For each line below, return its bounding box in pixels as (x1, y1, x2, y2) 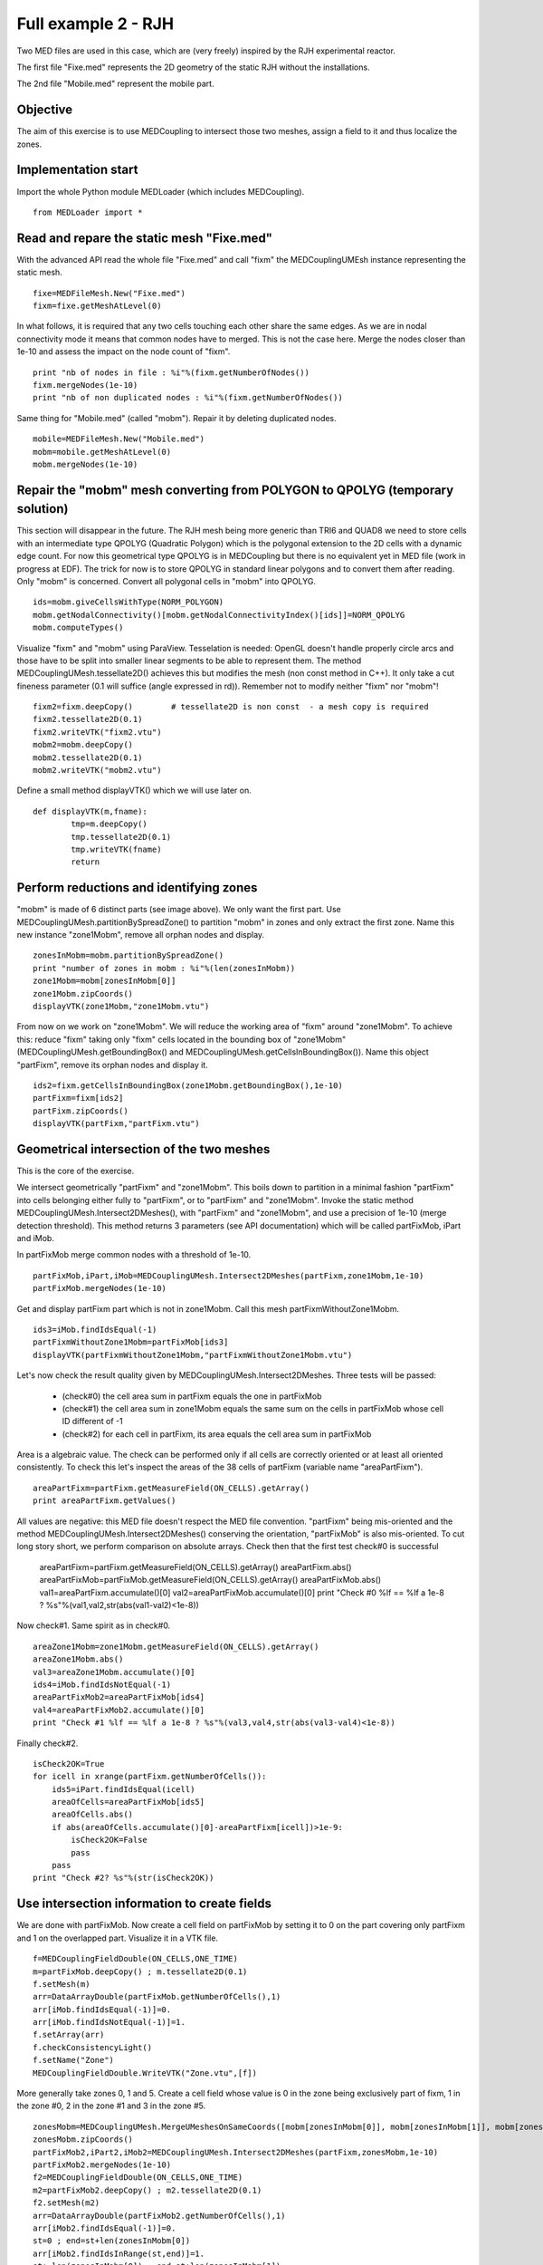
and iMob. (16, 1233, 54, 1244)
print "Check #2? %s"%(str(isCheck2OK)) (33, 1873, 214, 1884)
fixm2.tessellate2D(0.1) (33, 714, 143, 725)
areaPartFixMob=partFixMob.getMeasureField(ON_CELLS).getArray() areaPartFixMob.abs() (39, 1575, 382, 1585)
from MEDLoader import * (33, 207, 143, 217)
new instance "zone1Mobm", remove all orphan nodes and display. (16, 930, 265, 940)
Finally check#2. (16, 1738, 79, 1749)
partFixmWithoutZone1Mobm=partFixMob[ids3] (33, 1337, 229, 1347)
